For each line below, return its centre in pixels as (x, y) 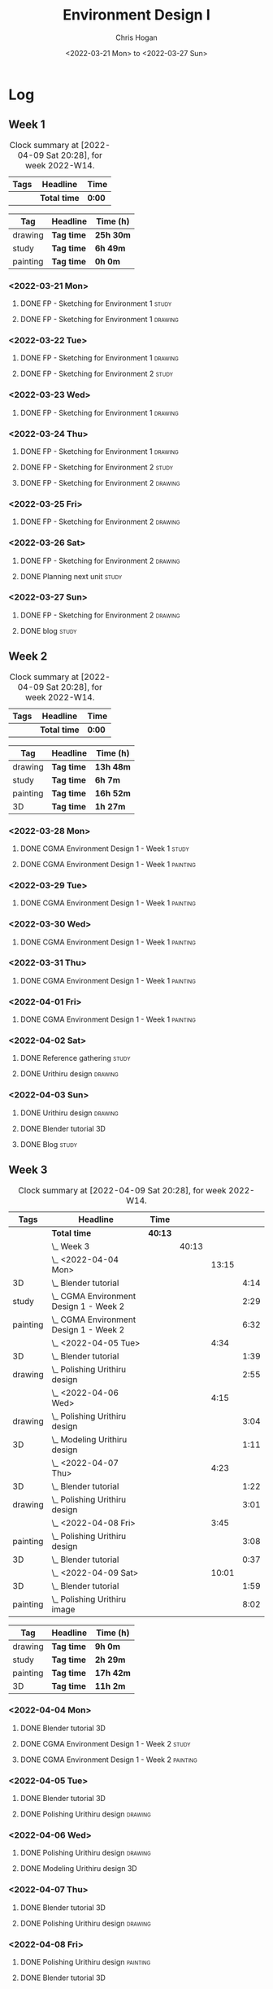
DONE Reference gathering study (75, 1058)
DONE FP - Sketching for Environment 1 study (96, 303)
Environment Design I (136, 15)
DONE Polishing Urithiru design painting (85, 1962)
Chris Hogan (136, 37)
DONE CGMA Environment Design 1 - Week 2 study (105, 1743)
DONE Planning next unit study (71, 576)
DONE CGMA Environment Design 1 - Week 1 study (104, 848)
